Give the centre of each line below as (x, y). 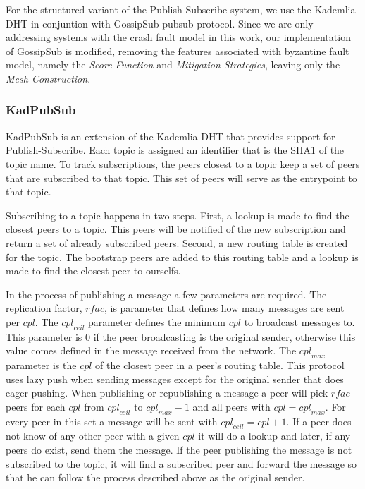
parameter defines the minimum (157, 321)
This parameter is (44, 336)
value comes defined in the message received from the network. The (151, 350)
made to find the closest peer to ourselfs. (93, 271)
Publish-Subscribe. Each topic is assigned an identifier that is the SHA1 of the (175, 150)
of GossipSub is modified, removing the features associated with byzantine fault (178, 50)
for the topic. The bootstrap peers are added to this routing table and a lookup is (182, 256)
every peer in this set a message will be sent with (112, 421)
